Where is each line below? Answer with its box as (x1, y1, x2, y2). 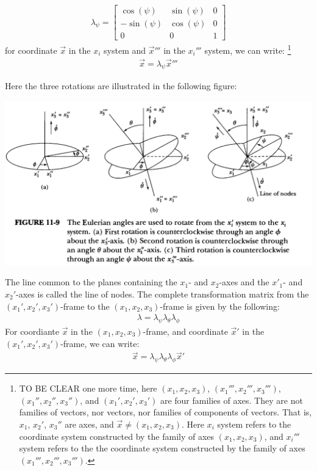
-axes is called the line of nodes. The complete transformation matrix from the (16, 287, 309, 300)
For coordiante (5, 324, 59, 337)
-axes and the (219, 276, 269, 288)
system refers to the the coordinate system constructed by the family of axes (19, 442, 305, 455)
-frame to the (60, 299, 110, 312)
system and (104, 43, 146, 56)
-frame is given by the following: (160, 299, 280, 312)
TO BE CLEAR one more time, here (19, 382, 157, 395)
